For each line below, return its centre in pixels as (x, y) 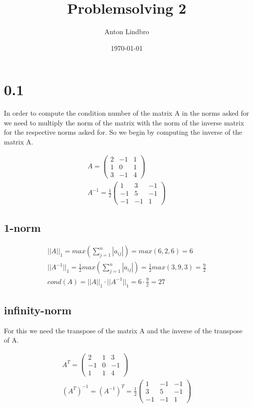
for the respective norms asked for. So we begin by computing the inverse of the (123, 132)
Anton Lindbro (127, 31)
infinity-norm (38, 310)
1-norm (22, 228)
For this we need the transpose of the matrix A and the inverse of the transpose (123, 330)
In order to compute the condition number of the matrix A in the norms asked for (126, 113)
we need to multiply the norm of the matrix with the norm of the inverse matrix (124, 122)
